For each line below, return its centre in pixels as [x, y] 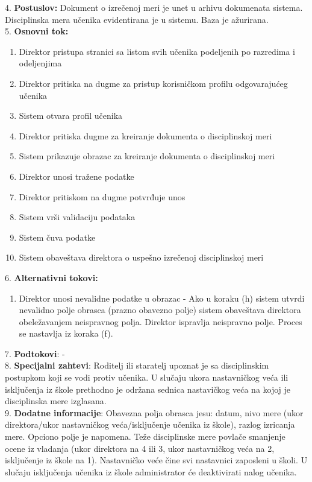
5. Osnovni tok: [37, 31]
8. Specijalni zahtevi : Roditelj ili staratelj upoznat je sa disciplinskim [137, 365]
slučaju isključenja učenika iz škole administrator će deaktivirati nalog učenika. [151, 471]
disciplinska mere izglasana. [56, 401]
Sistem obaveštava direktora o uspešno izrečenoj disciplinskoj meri [141, 257]
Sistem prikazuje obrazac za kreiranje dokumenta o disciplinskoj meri [147, 156]
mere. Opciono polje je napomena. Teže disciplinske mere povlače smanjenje [145, 436]
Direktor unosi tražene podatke [76, 176]
